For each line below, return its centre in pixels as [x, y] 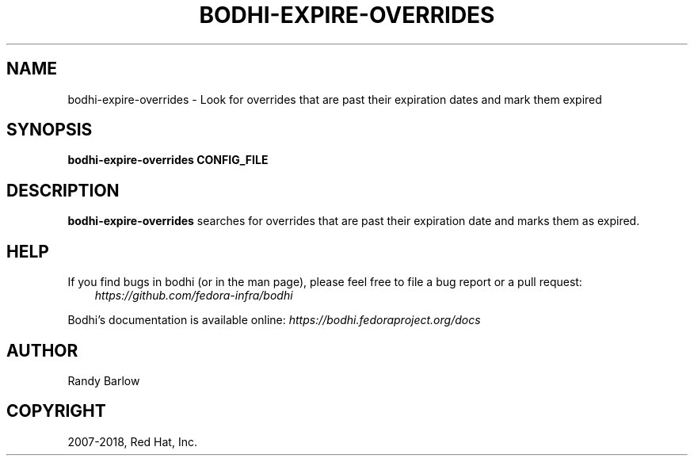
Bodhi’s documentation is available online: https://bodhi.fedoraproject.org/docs [274, 320]
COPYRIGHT [56, 411]
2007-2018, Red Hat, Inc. [132, 441]
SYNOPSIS [50, 130]
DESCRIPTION [63, 190]
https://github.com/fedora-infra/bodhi [194, 296]
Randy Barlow [104, 380]
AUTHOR [42, 350]
